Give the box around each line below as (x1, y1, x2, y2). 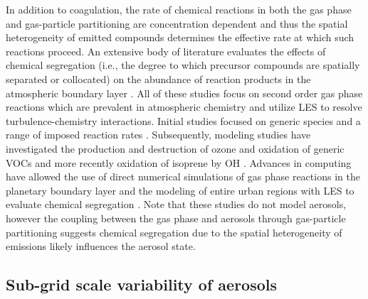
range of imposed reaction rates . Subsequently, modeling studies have (6, 127, 311, 142)
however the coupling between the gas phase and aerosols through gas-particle (6, 210, 346, 225)
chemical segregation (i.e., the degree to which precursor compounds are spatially (6, 58, 360, 72)
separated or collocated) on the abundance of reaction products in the (6, 71, 311, 86)
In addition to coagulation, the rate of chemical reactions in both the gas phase (6, 2, 352, 16)
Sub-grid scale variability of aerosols (6, 273, 278, 295)
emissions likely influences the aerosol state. (6, 239, 196, 254)
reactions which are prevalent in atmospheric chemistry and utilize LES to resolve (6, 99, 362, 114)
